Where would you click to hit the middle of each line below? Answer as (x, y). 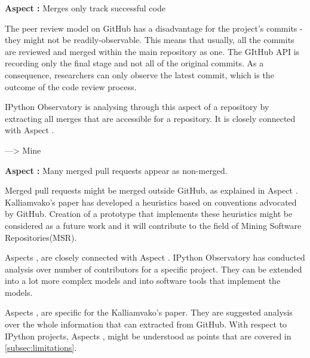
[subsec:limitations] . (41, 348)
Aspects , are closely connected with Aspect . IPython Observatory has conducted (155, 257)
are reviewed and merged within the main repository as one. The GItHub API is (152, 51)
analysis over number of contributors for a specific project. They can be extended (154, 269)
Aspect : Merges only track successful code (85, 8)
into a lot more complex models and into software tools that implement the (143, 281)
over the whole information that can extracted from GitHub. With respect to (146, 324)
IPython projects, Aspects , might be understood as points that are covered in (148, 336)
